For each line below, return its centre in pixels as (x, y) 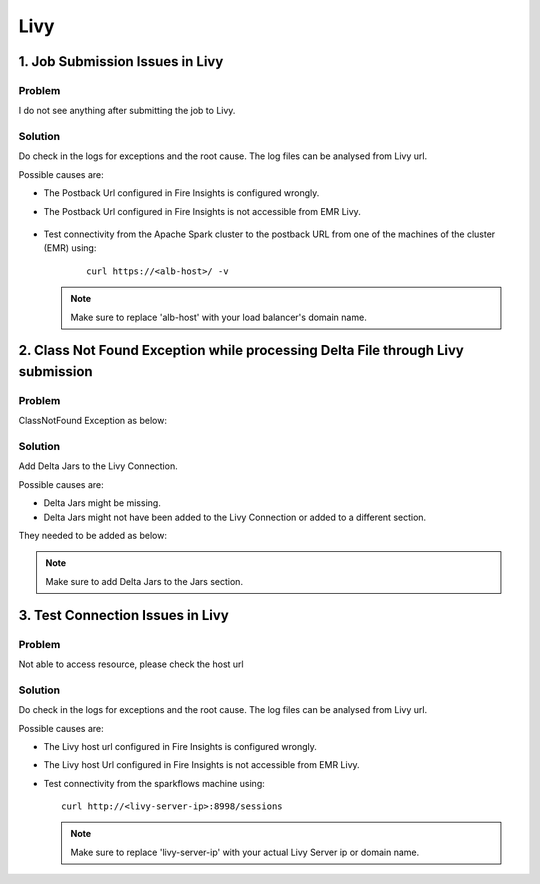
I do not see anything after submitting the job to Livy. (127, 111)
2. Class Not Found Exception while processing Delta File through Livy (241, 350)
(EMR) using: (70, 248)
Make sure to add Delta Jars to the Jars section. (144, 581)
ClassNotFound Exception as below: (92, 421)
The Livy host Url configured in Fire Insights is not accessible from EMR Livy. (201, 765)
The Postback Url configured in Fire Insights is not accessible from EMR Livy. (202, 211)
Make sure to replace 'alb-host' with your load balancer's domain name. (218, 317)
